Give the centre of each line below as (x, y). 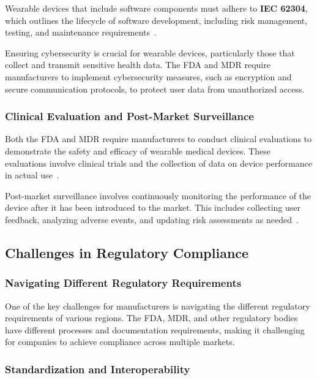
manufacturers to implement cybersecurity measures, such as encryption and (148, 76)
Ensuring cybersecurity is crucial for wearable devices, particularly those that (150, 52)
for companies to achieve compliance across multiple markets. (120, 342)
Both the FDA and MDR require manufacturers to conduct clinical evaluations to (158, 139)
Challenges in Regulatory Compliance (127, 252)
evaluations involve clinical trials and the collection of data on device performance (158, 163)
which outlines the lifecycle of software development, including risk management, (156, 20)
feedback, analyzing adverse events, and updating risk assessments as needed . (152, 219)
